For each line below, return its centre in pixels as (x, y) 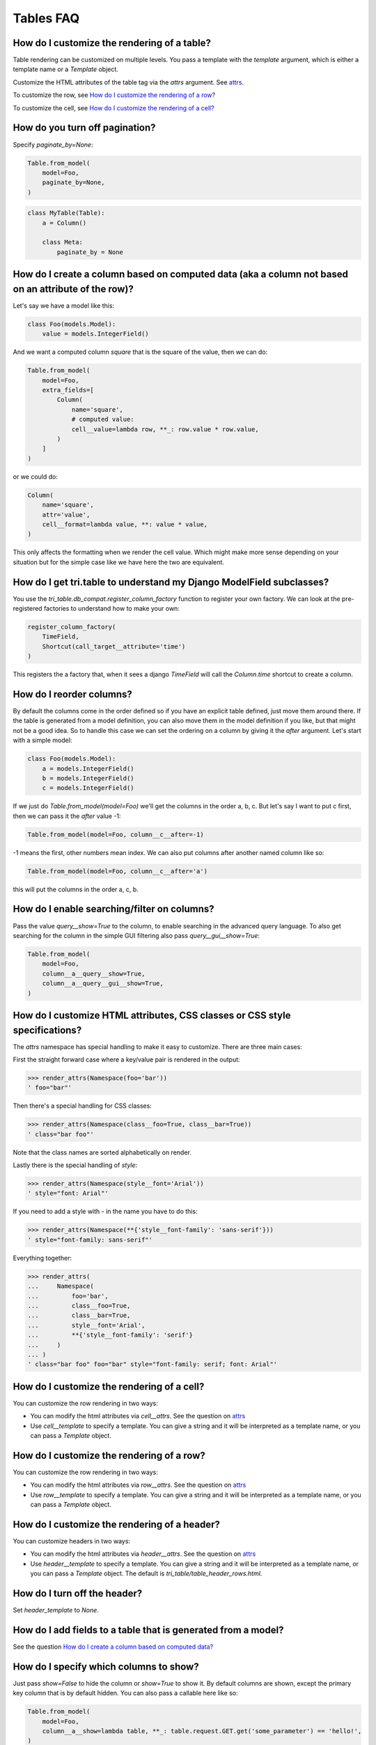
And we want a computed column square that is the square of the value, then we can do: (140, 352)
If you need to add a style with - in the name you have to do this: (105, 1212)
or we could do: (36, 476)
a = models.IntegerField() (88, 768)
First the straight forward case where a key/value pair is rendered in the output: (126, 1060)
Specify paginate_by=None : (53, 144)
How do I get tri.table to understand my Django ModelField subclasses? (171, 582)
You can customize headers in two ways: (72, 1541)
